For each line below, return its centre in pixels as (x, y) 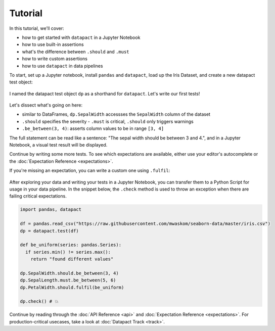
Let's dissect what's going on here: (46, 105)
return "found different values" (72, 259)
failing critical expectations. (38, 196)
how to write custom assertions (55, 59)
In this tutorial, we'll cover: (37, 28)
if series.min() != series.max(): (68, 252)
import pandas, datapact (51, 209)
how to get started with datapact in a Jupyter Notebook (81, 37)
